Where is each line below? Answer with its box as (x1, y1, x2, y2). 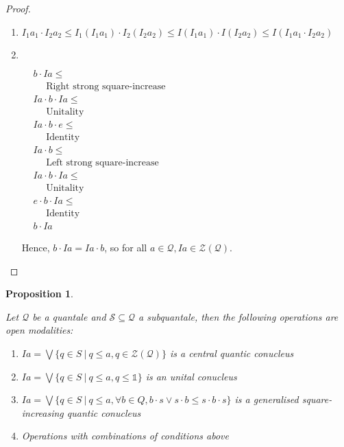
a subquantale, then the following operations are (138, 309, 339, 323)
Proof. (5, 1, 31, 15)
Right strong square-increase (46, 81, 166, 91)
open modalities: (5, 323, 73, 337)
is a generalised (234, 392, 299, 406)
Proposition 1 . (5, 286, 73, 301)
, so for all (104, 240, 147, 254)
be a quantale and (32, 309, 106, 323)
